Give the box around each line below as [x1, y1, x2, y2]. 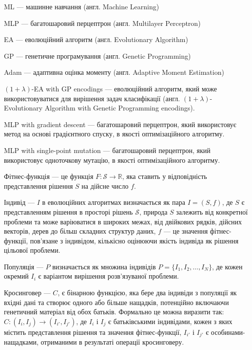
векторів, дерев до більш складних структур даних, [4, 226, 156, 236]
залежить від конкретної [176, 206, 248, 217]
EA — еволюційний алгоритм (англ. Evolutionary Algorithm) [4, 34, 188, 44]
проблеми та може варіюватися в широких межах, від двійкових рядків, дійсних [4, 216, 242, 226]
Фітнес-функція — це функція [4, 171, 94, 181]
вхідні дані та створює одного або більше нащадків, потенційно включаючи [4, 297, 229, 307]
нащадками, [4, 337, 39, 347]
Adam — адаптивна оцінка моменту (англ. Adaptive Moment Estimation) [4, 67, 224, 77]
